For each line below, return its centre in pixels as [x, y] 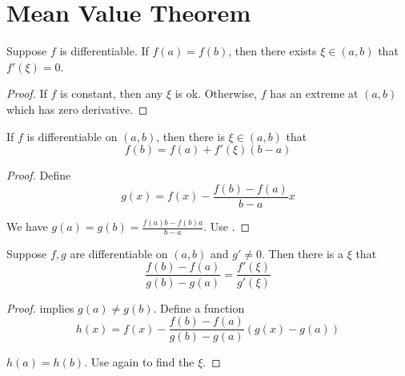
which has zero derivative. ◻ [77, 109]
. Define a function [199, 307]
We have [27, 226]
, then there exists [273, 51]
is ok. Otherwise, [216, 93]
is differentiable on [72, 136]
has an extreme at [314, 93]
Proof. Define [39, 175]
